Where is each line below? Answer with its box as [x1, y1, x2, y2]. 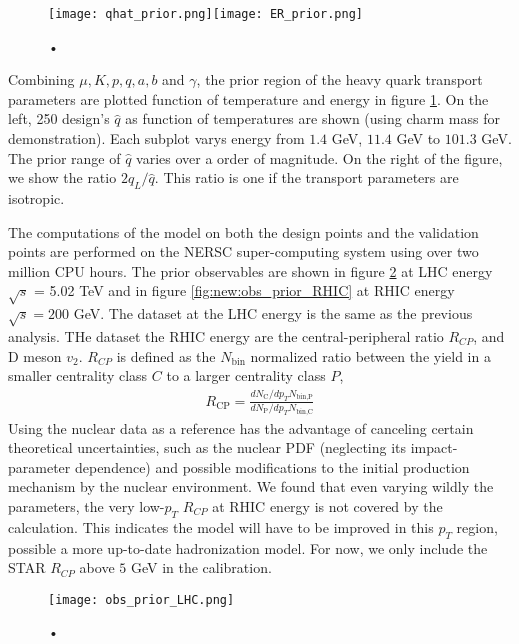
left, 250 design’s [8, 108, 110, 129]
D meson [8, 345, 62, 366]
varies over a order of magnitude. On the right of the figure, [136, 147, 503, 168]
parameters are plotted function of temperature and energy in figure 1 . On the [8, 88, 489, 109]
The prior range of [8, 147, 121, 168]
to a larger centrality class [166, 365, 326, 386]
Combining [8, 69, 75, 90]
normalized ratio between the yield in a [250, 345, 491, 366]
